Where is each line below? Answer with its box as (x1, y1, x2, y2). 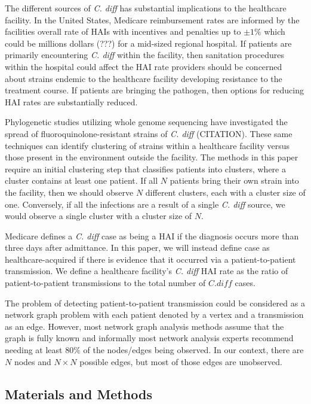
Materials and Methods (5, 384, 152, 403)
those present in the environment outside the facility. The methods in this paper (5, 151, 298, 163)
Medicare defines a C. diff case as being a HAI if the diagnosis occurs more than (5, 229, 299, 242)
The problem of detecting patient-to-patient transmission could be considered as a (5, 296, 305, 309)
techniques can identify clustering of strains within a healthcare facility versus (5, 139, 290, 151)
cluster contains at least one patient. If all (5, 174, 158, 187)
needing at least (5, 344, 63, 356)
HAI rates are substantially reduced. (5, 95, 138, 108)
